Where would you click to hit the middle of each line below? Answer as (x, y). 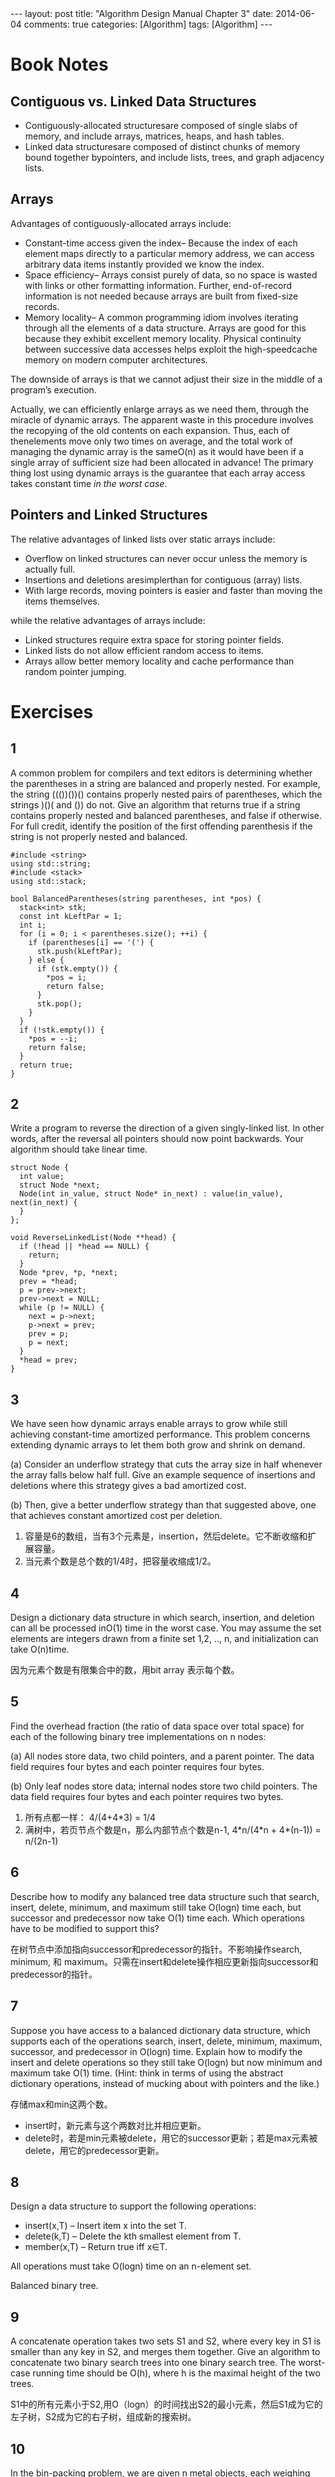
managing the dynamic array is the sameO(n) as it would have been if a (157, 451)
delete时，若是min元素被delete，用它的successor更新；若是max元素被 (171, 2138)
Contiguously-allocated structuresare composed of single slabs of (161, 125)
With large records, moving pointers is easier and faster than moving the (173, 590)
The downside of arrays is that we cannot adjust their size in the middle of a (166, 379)
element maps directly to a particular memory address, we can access (169, 253)
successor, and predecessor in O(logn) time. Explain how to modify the (156, 2051)
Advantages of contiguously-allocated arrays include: (121, 223)
